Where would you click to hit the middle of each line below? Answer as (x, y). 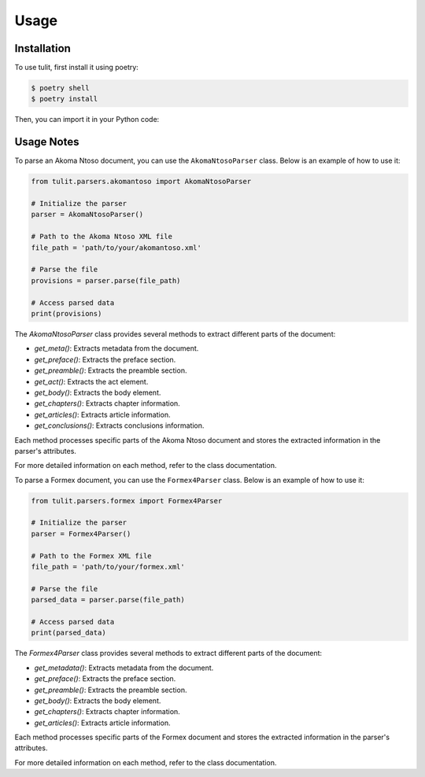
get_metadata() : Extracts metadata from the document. (124, 668)
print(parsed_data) (68, 633)
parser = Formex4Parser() (81, 534)
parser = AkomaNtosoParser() (87, 215)
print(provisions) (67, 313)
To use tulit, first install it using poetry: (77, 68)
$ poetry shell (60, 88)
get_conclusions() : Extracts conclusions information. (119, 425)
